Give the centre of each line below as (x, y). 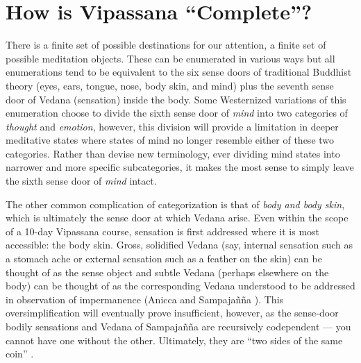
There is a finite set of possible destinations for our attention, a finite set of (166, 45)
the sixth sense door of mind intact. (81, 181)
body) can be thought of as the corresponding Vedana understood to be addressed (180, 286)
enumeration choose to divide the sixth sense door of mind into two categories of (177, 113)
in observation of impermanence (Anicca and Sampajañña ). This (145, 299)
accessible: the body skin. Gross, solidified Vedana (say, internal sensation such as (179, 245)
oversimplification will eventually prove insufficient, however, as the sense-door (172, 313)
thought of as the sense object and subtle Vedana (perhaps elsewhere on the (167, 272)
